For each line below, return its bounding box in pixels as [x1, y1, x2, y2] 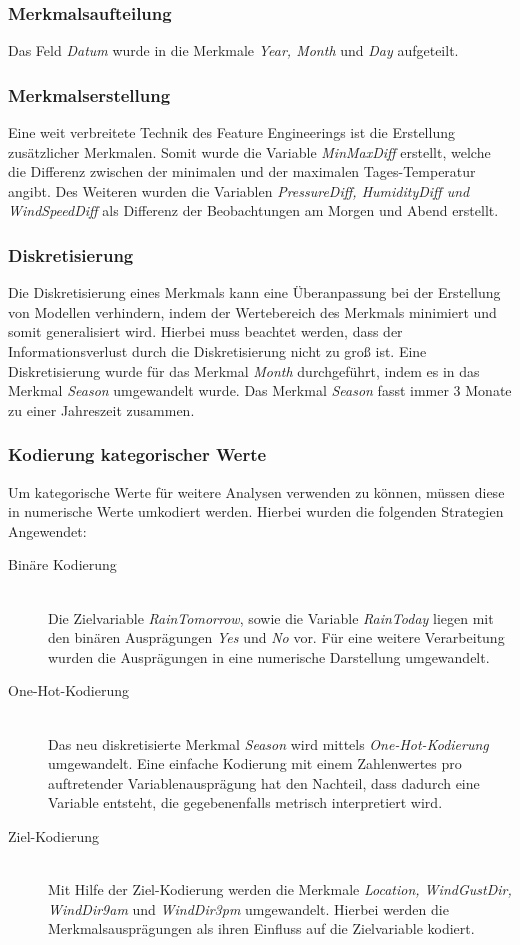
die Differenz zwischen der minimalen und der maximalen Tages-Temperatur [8, 161, 476, 182]
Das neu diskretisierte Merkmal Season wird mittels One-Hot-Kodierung [48, 733, 489, 754]
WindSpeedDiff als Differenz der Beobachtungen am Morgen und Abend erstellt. [8, 200, 499, 221]
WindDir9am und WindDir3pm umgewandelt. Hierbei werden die [48, 898, 449, 919]
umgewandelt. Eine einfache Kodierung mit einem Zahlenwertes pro [48, 753, 462, 774]
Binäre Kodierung [8, 554, 117, 575]
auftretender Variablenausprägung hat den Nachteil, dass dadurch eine [48, 772, 480, 793]
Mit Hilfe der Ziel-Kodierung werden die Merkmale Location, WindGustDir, [48, 879, 512, 900]
